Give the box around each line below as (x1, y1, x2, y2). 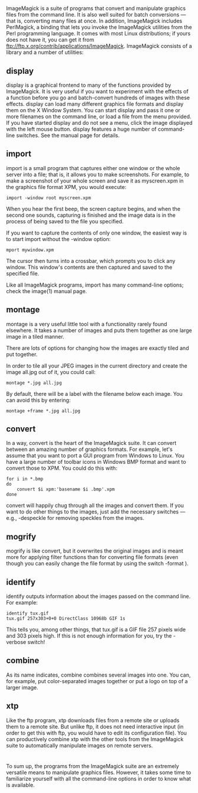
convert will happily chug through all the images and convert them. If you (6, 502, 184, 509)
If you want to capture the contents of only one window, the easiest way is (6, 229, 187, 236)
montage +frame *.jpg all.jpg (6, 408, 81, 414)
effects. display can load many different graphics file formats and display (6, 100, 184, 108)
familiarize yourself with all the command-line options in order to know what (6, 775, 191, 782)
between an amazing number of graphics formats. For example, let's (6, 446, 173, 453)
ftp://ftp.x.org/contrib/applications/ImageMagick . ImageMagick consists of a (6, 43, 192, 50)
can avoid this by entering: (6, 396, 71, 404)
